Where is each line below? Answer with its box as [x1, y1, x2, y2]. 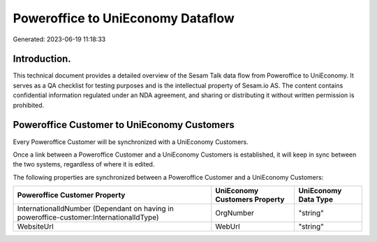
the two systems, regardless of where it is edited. [13, 160, 155, 169]
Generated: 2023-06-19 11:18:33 [13, 35, 106, 43]
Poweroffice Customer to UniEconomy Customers [13, 119, 235, 131]
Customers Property [215, 194, 285, 204]
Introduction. [13, 53, 71, 65]
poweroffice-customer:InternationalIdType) [17, 213, 160, 222]
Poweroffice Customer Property [17, 190, 126, 200]
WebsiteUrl [17, 222, 54, 232]
